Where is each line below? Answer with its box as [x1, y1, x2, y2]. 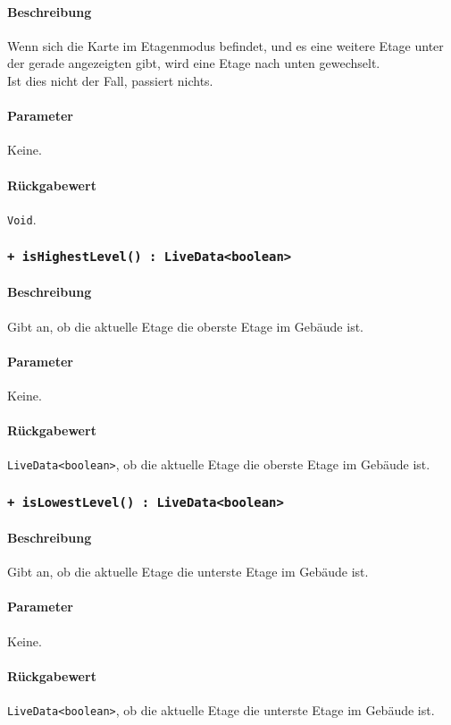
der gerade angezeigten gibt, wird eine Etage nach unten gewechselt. [7, 54, 380, 72]
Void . [7, 209, 37, 228]
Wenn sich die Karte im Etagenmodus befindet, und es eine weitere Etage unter [7, 36, 444, 55]
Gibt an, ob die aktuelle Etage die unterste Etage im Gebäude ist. [7, 562, 369, 581]
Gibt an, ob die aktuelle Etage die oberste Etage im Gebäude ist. [7, 316, 363, 335]
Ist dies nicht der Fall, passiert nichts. [7, 71, 213, 89]
